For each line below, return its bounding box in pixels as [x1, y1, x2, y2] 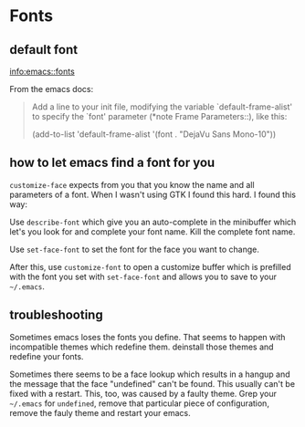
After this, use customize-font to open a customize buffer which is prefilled [9, 261, 291, 272]
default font [9, 42, 79, 57]
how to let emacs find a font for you [9, 155, 216, 171]
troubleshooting [9, 307, 103, 323]
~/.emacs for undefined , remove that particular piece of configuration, [9, 398, 269, 409]
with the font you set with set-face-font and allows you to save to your [9, 271, 277, 282]
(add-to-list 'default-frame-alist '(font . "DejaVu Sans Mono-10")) [31, 129, 277, 140]
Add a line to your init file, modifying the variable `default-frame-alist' [31, 101, 293, 112]
